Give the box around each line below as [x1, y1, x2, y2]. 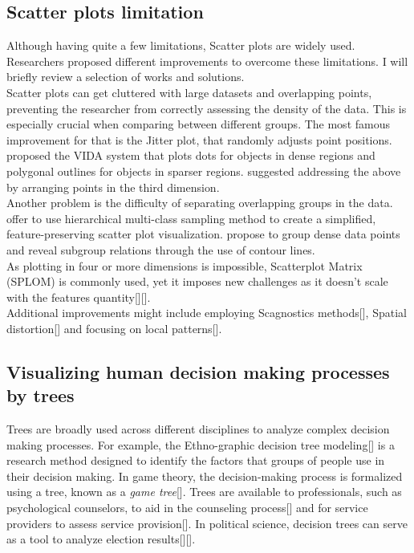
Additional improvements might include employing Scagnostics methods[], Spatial [6, 304, 407, 321]
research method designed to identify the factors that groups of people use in [6, 452, 385, 469]
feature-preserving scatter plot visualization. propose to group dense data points [6, 226, 400, 242]
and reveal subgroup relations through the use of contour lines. [6, 241, 315, 258]
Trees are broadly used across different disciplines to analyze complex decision [6, 421, 390, 437]
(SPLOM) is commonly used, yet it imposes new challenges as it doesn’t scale [6, 273, 388, 290]
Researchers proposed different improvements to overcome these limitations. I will [6, 52, 408, 69]
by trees [6, 383, 75, 408]
